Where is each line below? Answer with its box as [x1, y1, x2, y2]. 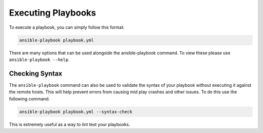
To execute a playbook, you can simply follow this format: [9, 24, 125, 30]
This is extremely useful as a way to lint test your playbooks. [9, 121, 130, 127]
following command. [9, 95, 50, 102]
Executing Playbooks [9, 7, 96, 18]
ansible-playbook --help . [9, 57, 70, 62]
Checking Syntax [9, 69, 63, 77]
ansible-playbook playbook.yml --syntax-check [19, 109, 132, 114]
